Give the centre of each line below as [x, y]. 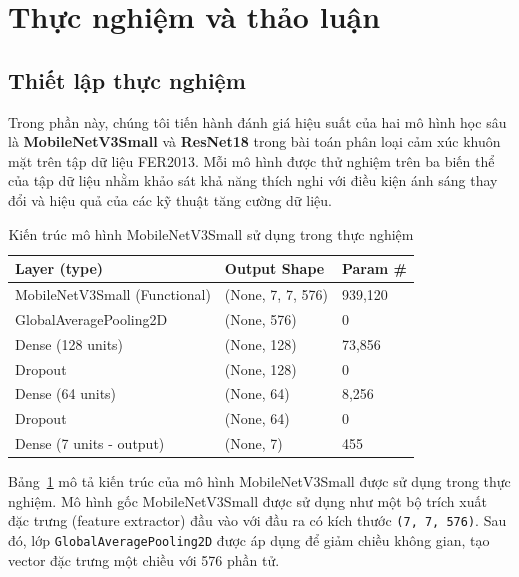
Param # [374, 268]
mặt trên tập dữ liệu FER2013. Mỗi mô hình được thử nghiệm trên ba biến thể [251, 160]
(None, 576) [260, 318]
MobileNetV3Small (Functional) [113, 293]
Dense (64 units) [66, 393]
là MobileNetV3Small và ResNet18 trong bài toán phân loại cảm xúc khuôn [254, 141]
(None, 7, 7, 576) [276, 293]
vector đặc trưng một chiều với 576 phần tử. [144, 559]
